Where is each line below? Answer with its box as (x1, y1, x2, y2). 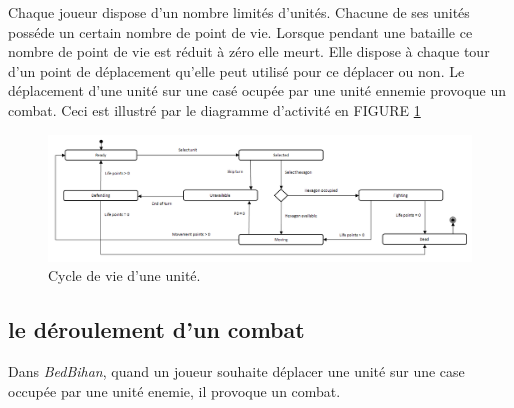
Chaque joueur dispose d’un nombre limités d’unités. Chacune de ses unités (8, 2, 470, 22)
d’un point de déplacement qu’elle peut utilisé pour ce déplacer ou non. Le (8, 60, 465, 81)
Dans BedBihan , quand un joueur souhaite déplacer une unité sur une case (8, 361, 465, 382)
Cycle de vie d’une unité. (48, 265, 201, 286)
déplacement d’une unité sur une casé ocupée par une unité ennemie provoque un (8, 80, 507, 101)
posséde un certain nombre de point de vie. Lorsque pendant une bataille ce (8, 21, 473, 42)
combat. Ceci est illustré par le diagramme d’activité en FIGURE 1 (8, 99, 421, 120)
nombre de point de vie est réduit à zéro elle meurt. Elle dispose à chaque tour (8, 41, 490, 62)
